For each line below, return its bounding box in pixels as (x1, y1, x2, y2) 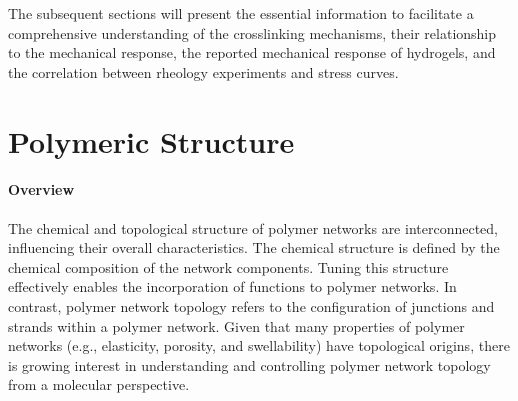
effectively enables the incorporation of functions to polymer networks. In (8, 276, 457, 297)
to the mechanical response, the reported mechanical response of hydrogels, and (8, 42, 496, 63)
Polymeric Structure (8, 120, 295, 161)
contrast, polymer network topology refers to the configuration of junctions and (8, 295, 495, 316)
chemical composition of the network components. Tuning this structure (8, 256, 449, 277)
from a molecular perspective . (8, 374, 190, 395)
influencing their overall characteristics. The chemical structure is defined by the (8, 237, 500, 258)
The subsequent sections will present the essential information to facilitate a (8, 3, 474, 23)
